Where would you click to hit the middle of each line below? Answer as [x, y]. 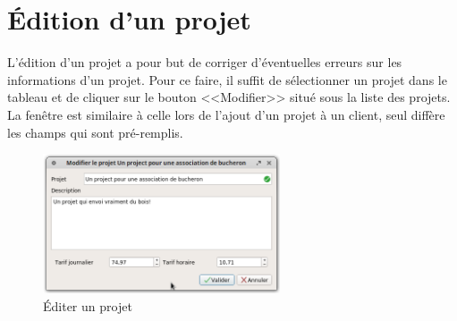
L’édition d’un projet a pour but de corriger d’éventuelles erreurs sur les [205, 62]
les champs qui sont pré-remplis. [95, 132]
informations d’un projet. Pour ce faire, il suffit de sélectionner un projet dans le [227, 79]
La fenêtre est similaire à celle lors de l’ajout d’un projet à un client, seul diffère [226, 114]
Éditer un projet [88, 305]
